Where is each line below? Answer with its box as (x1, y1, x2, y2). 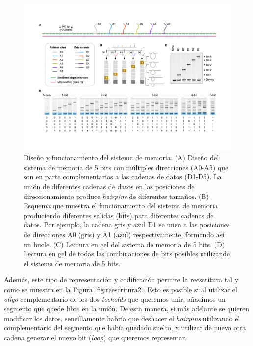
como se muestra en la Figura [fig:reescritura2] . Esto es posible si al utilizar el (4, 284, 237, 294)
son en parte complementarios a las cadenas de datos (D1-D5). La (24, 172, 222, 182)
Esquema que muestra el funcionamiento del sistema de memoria (24, 200, 218, 211)
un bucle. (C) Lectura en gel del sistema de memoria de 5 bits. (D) (24, 239, 225, 249)
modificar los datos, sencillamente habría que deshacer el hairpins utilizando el (4, 313, 240, 323)
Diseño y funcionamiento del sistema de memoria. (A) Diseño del (24, 152, 219, 163)
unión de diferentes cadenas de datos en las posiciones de (24, 181, 195, 192)
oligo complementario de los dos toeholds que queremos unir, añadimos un (4, 294, 226, 304)
